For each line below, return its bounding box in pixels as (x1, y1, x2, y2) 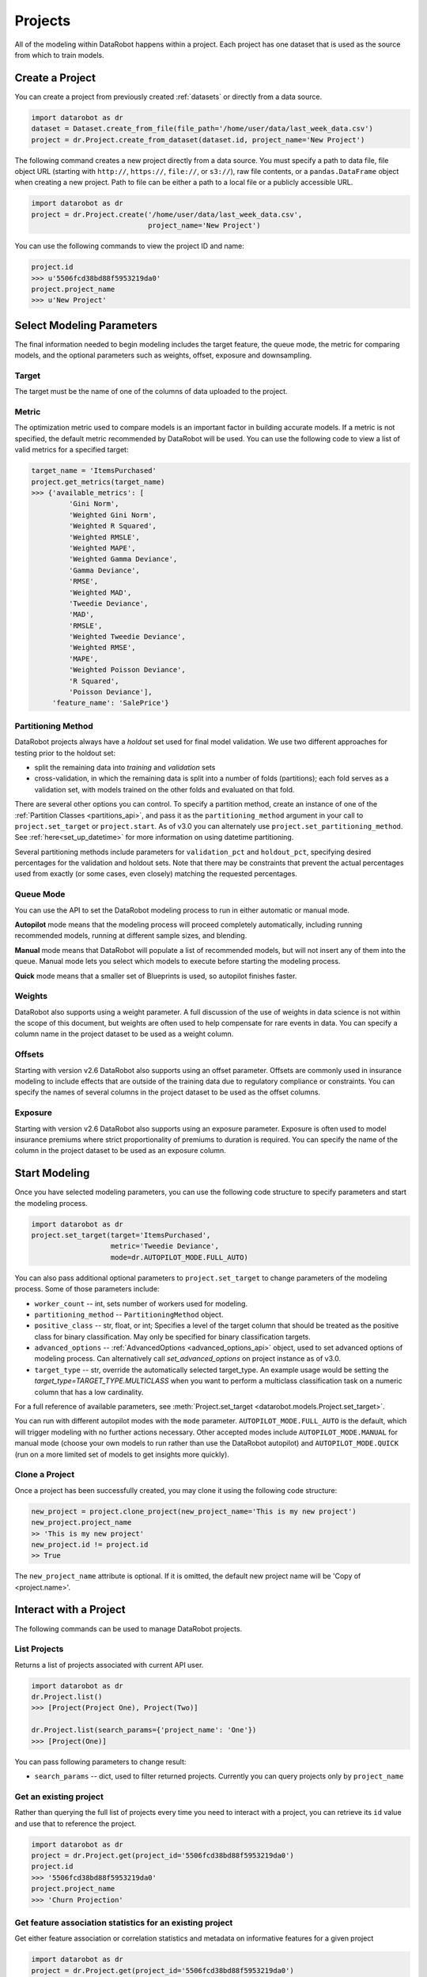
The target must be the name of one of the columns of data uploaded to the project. (14, 387, 288, 396)
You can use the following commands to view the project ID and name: (14, 241, 245, 251)
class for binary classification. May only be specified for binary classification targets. (34, 1332, 312, 1341)
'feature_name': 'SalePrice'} (51, 698, 169, 708)
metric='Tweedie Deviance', (110, 1242, 219, 1251)
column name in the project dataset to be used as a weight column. (14, 1029, 234, 1039)
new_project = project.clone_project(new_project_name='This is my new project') (31, 1506, 357, 1516)
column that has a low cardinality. (34, 1387, 144, 1397)
